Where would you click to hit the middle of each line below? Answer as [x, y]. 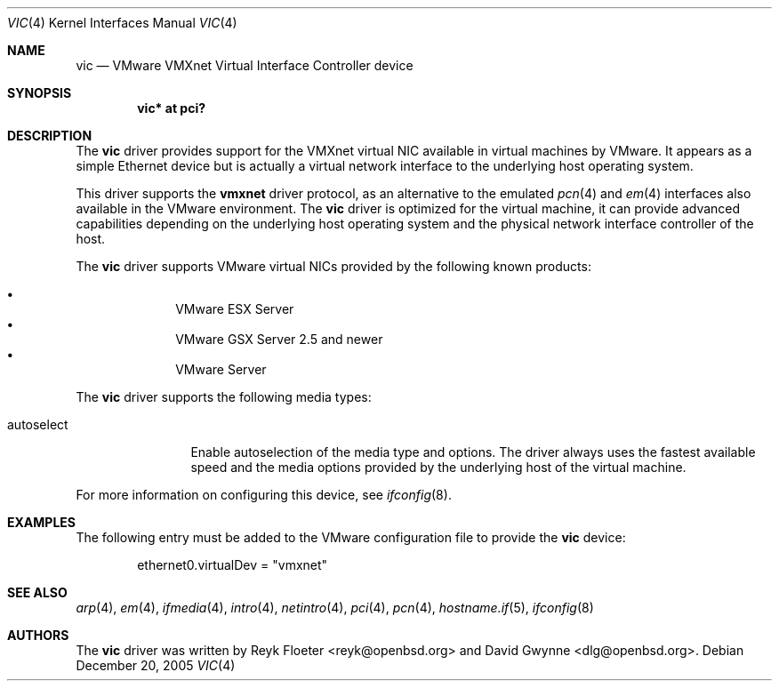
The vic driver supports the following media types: [224, 397]
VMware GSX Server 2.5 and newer [279, 339]
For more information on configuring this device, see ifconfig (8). [264, 495]
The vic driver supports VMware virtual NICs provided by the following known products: [333, 266]
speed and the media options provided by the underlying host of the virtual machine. [438, 467]
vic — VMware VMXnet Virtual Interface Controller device [245, 65]
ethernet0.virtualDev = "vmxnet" [233, 565]
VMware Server [221, 369]
